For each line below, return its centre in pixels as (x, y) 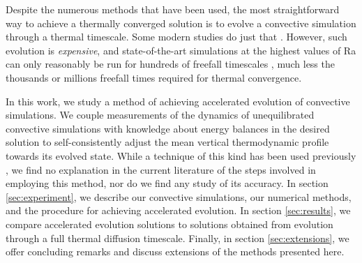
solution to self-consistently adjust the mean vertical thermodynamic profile (167, 142)
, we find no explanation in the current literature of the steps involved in (161, 169)
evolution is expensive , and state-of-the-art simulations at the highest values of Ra (181, 50)
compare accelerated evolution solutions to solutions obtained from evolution (169, 224)
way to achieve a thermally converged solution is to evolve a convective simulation (181, 23)
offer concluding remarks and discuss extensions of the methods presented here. (175, 251)
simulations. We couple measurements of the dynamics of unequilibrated (160, 115)
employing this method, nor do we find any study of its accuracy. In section (167, 183)
